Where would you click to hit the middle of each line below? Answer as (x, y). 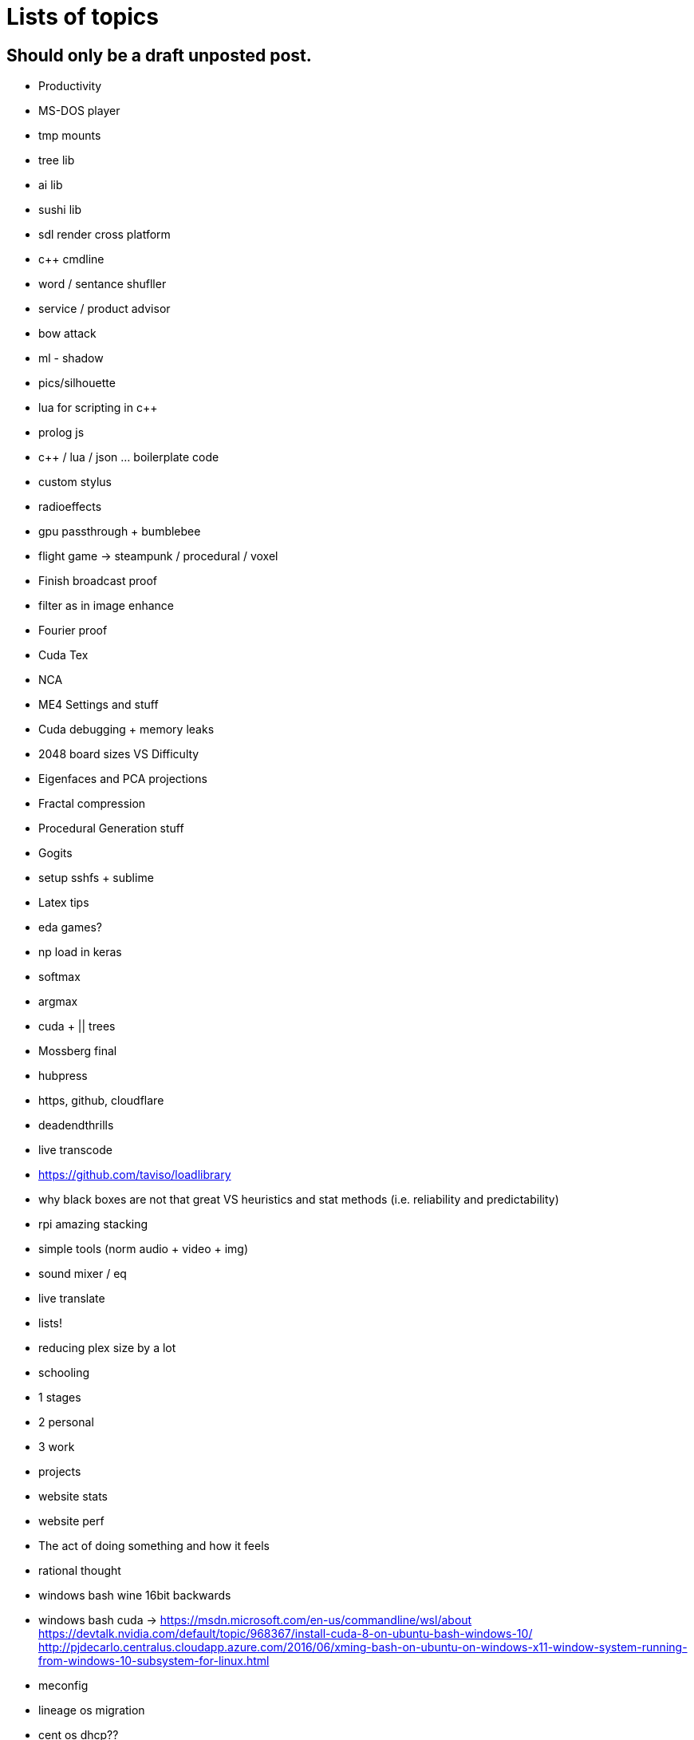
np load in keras (80, 952)
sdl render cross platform (104, 235)
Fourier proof (73, 631)
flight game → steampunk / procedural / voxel (158, 556)
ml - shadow (71, 358)
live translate (72, 1299)
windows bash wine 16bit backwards (135, 1596)
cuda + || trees (77, 1026)
